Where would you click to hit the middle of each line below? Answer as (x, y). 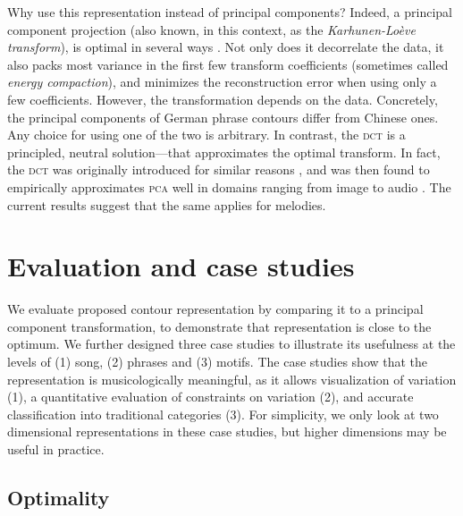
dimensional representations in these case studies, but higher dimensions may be (227, 431)
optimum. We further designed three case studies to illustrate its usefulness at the (231, 344)
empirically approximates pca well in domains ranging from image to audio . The (229, 186)
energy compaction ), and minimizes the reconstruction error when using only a (222, 82)
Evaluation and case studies (181, 266)
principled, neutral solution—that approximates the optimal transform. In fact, (224, 152)
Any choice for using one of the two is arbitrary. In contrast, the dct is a (206, 135)
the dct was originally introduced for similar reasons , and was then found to (219, 169)
